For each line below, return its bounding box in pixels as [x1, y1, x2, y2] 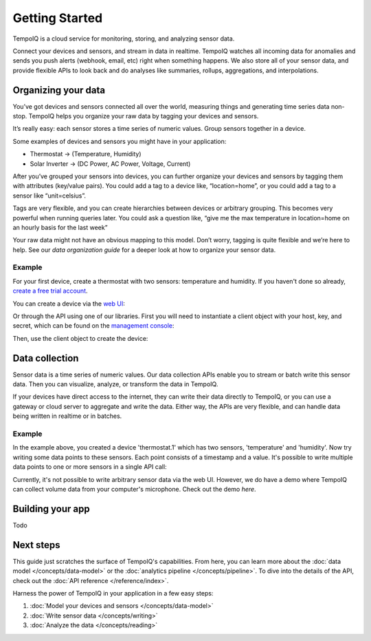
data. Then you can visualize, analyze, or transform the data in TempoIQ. [12, 380, 218, 388]
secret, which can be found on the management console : [12, 322, 175, 330]
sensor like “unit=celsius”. [12, 191, 86, 200]
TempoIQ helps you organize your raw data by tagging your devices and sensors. [28, 112, 259, 120]
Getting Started [12, 10, 103, 25]
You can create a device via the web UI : [12, 300, 125, 308]
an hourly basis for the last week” [12, 223, 108, 231]
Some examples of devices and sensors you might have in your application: [12, 137, 227, 145]
